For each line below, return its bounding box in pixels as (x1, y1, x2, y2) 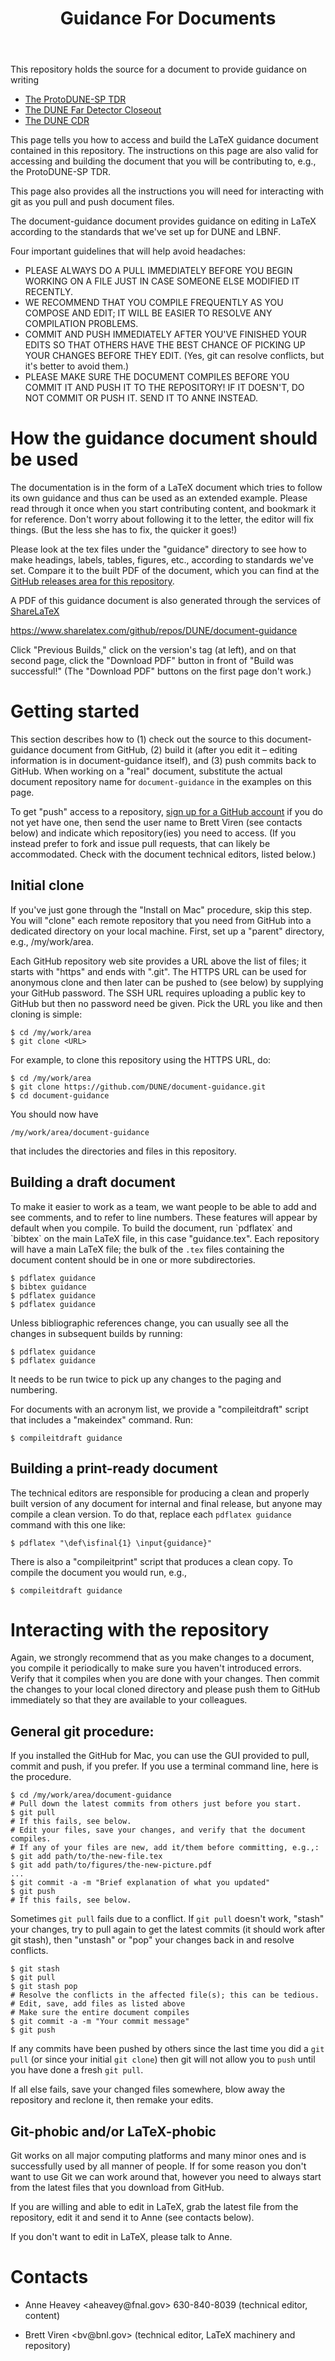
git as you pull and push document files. (10, 196, 175, 208)
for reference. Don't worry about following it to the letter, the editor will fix (10, 513, 314, 526)
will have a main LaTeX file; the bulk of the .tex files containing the (10, 1243, 285, 1255)
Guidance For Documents (59, 7, 277, 30)
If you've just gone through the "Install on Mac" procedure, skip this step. (10, 903, 313, 916)
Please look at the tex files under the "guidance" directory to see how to (10, 543, 307, 556)
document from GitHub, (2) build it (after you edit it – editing (51, 744, 298, 756)
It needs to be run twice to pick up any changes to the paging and (10, 1373, 282, 1385)
